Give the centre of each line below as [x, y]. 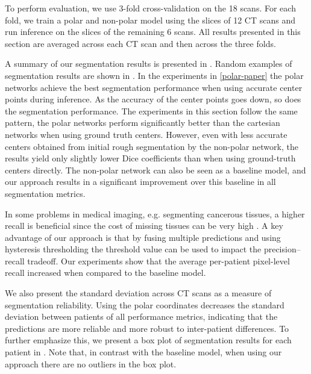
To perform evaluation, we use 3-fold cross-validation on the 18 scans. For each [150, 8]
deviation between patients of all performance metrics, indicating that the [141, 316]
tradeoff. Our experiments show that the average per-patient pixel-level [159, 260]
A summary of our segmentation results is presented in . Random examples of [149, 64]
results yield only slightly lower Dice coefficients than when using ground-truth [150, 158]
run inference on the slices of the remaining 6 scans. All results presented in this [153, 32]
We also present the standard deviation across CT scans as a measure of [138, 293]
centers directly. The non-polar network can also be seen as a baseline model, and [155, 170]
